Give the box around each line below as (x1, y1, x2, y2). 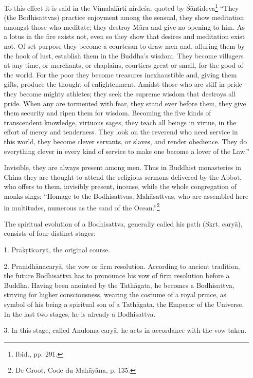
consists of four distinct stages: (4, 228, 95, 238)
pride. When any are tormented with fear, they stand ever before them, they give (4, 98, 246, 108)
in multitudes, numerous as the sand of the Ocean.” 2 (4, 201, 160, 212)
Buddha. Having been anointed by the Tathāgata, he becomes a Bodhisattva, (4, 280, 235, 290)
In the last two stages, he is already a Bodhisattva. (4, 308, 156, 319)
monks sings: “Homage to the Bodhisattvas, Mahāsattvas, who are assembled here (4, 190, 249, 201)
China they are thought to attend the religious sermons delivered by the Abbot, (4, 171, 242, 182)
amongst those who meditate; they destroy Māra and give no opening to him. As (4, 21, 245, 32)
